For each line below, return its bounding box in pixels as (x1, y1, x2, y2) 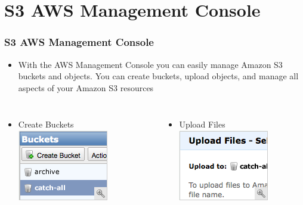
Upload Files (179, 118, 225, 131)
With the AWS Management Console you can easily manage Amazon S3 (18, 58, 283, 70)
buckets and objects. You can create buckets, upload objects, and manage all (18, 70, 299, 82)
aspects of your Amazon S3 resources (18, 81, 154, 94)
